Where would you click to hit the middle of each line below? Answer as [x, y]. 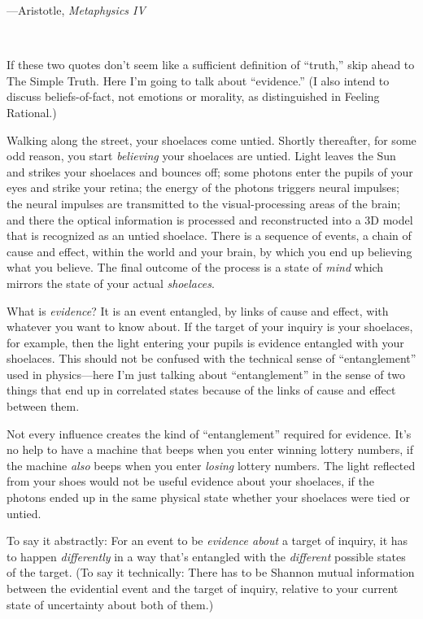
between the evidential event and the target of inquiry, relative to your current [203, 588]
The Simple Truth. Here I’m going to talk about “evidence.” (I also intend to [198, 80]
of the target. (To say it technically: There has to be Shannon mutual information [211, 572]
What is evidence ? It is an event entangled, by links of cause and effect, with [198, 310]
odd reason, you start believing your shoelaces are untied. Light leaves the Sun [201, 156]
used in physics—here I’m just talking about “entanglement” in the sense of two [206, 374]
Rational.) [32, 112]
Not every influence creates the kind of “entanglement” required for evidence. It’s [209, 433]
